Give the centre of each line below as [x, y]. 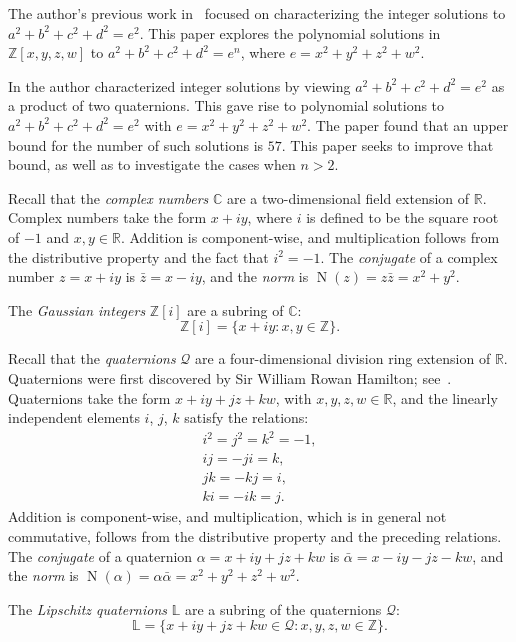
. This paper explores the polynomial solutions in [290, 32]
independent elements [74, 417]
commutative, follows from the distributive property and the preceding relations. [255, 535]
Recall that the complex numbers [108, 197]
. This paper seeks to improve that [387, 144]
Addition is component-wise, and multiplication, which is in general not [227, 516]
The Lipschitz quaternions [88, 608]
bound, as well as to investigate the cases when [152, 164]
